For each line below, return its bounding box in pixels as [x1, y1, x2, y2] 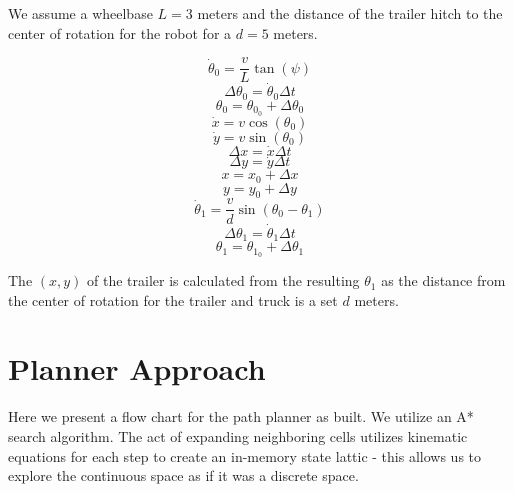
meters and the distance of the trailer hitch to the [197, 3, 503, 23]
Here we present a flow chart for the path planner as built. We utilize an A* [8, 406, 474, 427]
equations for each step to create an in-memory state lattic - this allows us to [8, 445, 482, 466]
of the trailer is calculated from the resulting [87, 270, 360, 291]
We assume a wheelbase [8, 3, 153, 23]
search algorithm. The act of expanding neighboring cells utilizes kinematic [8, 425, 468, 446]
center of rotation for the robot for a [8, 22, 232, 43]
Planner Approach [8, 348, 266, 389]
